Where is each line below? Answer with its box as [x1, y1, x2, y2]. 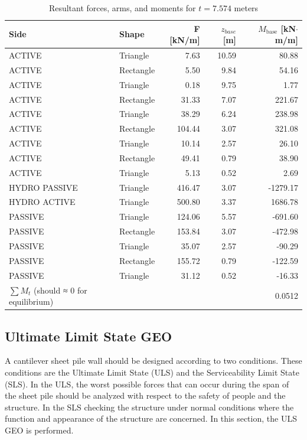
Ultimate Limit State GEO [5, 327, 172, 345]
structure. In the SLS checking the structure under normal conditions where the [5, 400, 294, 413]
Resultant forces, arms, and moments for [48, 2, 196, 14]
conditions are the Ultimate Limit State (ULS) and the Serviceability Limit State [5, 366, 299, 379]
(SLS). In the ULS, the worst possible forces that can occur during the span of [5, 377, 289, 390]
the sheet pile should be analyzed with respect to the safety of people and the [5, 389, 286, 402]
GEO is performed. [5, 423, 74, 436]
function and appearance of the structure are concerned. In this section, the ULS [5, 412, 297, 425]
